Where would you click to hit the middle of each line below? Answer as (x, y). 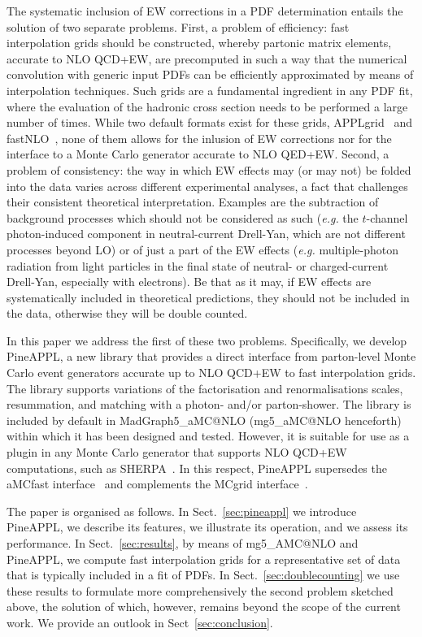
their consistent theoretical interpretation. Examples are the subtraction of (193, 202)
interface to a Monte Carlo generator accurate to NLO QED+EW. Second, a (198, 154)
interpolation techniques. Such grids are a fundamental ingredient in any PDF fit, (210, 90)
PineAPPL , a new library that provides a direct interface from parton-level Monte (211, 356)
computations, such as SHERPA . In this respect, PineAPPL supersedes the (197, 468)
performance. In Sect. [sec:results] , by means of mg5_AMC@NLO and (183, 543)
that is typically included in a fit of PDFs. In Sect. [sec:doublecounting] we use (203, 575)
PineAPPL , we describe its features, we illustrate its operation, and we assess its (207, 527)
